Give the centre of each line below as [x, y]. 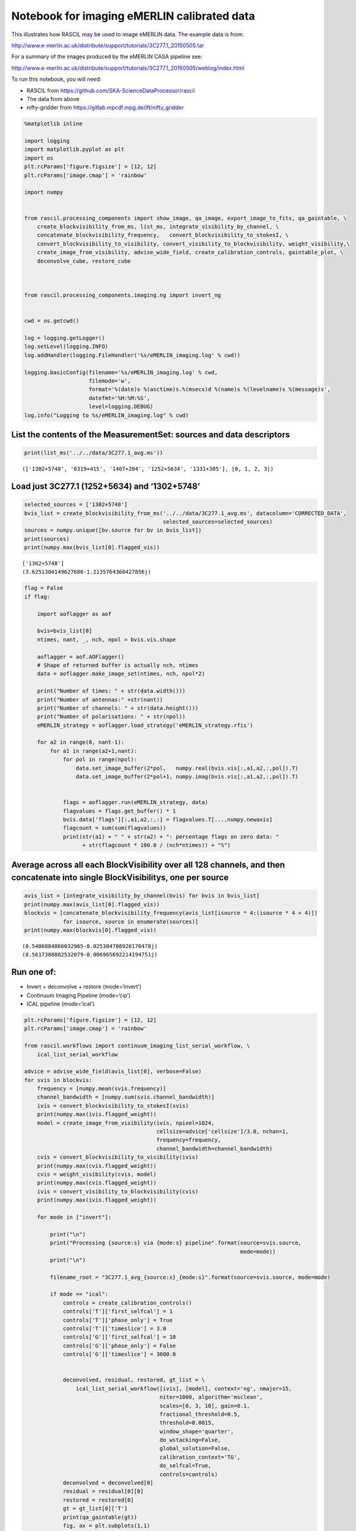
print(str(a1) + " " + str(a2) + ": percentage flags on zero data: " [171, 837]
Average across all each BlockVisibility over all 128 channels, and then [148, 864]
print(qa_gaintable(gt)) [100, 1517]
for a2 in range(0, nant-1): [81, 742]
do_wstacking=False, [190, 1440]
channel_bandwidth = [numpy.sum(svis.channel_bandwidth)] [126, 1097]
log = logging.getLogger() [65, 338]
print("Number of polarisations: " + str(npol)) [111, 717]
